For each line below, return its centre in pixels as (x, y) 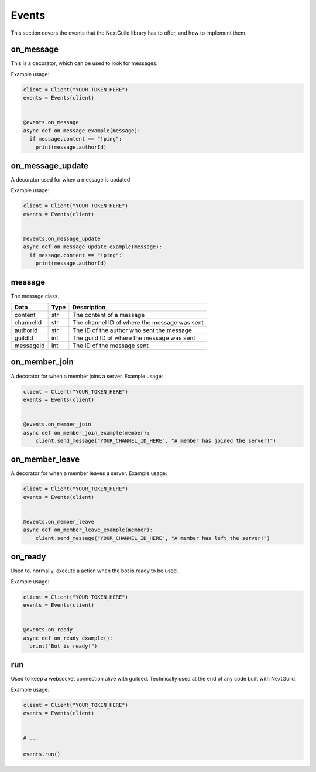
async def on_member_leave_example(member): (88, 530)
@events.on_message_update (62, 239)
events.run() (42, 754)
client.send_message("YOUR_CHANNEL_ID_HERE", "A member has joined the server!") (156, 440)
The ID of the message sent (110, 346)
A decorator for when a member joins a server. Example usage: (87, 376)
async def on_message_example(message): (82, 131)
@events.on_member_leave (59, 522)
